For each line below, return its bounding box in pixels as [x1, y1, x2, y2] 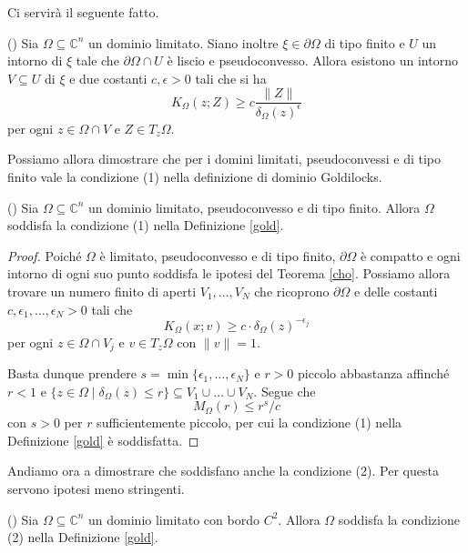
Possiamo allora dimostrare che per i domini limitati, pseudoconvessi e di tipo [7, 149, 442, 168]
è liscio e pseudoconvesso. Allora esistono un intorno [167, 51, 458, 70]
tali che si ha [195, 68, 267, 87]
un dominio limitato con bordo [88, 509, 259, 528]
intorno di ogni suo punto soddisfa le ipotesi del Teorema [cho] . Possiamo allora [7, 264, 451, 283]
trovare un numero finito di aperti [7, 281, 197, 300]
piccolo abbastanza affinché [298, 364, 450, 383]
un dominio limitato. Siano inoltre [88, 33, 279, 52]
